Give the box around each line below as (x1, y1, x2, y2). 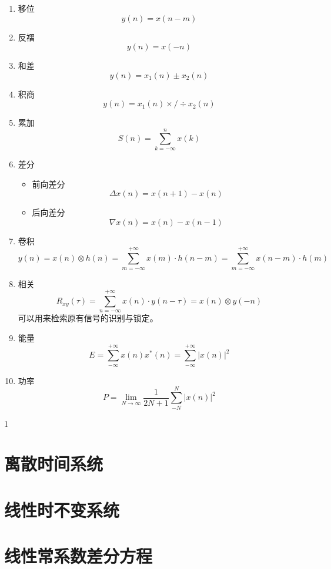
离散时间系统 (4, 452, 103, 476)
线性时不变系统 (4, 497, 120, 521)
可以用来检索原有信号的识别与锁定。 (18, 312, 158, 324)
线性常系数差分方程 (4, 544, 153, 568)
